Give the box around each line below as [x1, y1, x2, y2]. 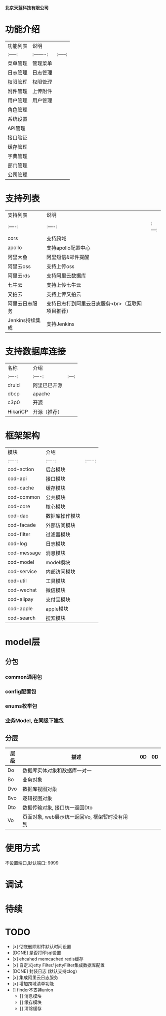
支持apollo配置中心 [46, 244, 90, 251]
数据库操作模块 [45, 512, 81, 519]
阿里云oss [7, 263, 31, 269]
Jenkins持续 [7, 317, 36, 323]
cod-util [7, 577, 27, 584]
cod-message [7, 549, 41, 556]
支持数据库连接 [5, 346, 66, 357]
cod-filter [7, 531, 31, 537]
